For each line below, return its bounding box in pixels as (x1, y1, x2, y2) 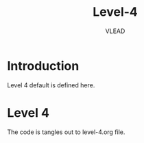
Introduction (7, 58, 80, 74)
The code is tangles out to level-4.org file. (7, 128, 125, 136)
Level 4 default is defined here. (7, 80, 95, 89)
